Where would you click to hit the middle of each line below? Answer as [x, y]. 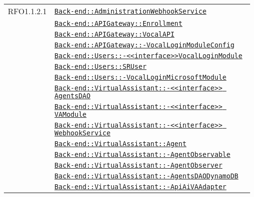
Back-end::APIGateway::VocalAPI [115, 34]
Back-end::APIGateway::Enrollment [118, 23]
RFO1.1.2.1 [27, 11]
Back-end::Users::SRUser [100, 66]
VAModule [71, 114]
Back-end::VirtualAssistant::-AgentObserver [138, 165]
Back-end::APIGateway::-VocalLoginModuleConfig [144, 45]
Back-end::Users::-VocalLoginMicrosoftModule [140, 77]
